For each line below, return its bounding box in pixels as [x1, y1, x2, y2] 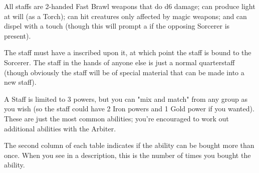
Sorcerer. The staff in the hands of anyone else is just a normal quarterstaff [4, 57, 235, 67]
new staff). [4, 77, 37, 87]
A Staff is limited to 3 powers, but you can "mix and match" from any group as [4, 93, 248, 104]
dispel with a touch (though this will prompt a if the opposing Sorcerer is [4, 21, 230, 31]
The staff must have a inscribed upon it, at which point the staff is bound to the [4, 47, 251, 58]
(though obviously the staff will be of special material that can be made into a [4, 67, 244, 77]
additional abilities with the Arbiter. [4, 123, 116, 133]
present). [4, 30, 31, 41]
